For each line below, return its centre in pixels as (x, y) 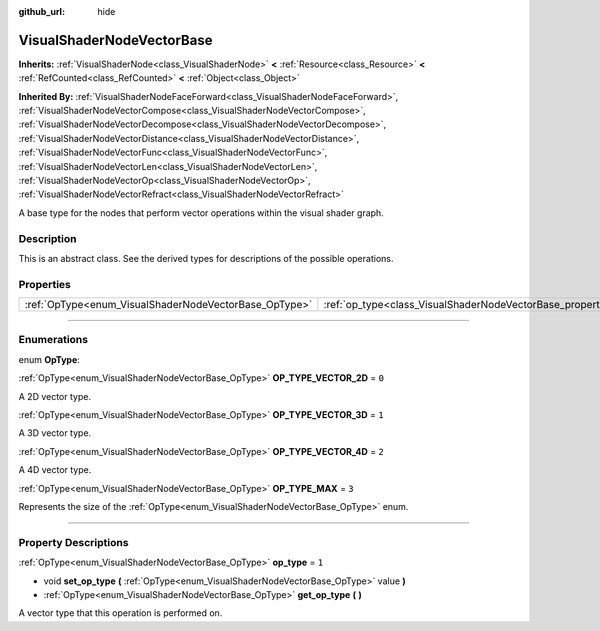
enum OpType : (49, 359)
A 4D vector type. (55, 470)
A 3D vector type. (55, 433)
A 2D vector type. (55, 396)
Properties (45, 284)
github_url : (41, 11)
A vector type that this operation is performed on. (120, 613)
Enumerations (53, 340)
